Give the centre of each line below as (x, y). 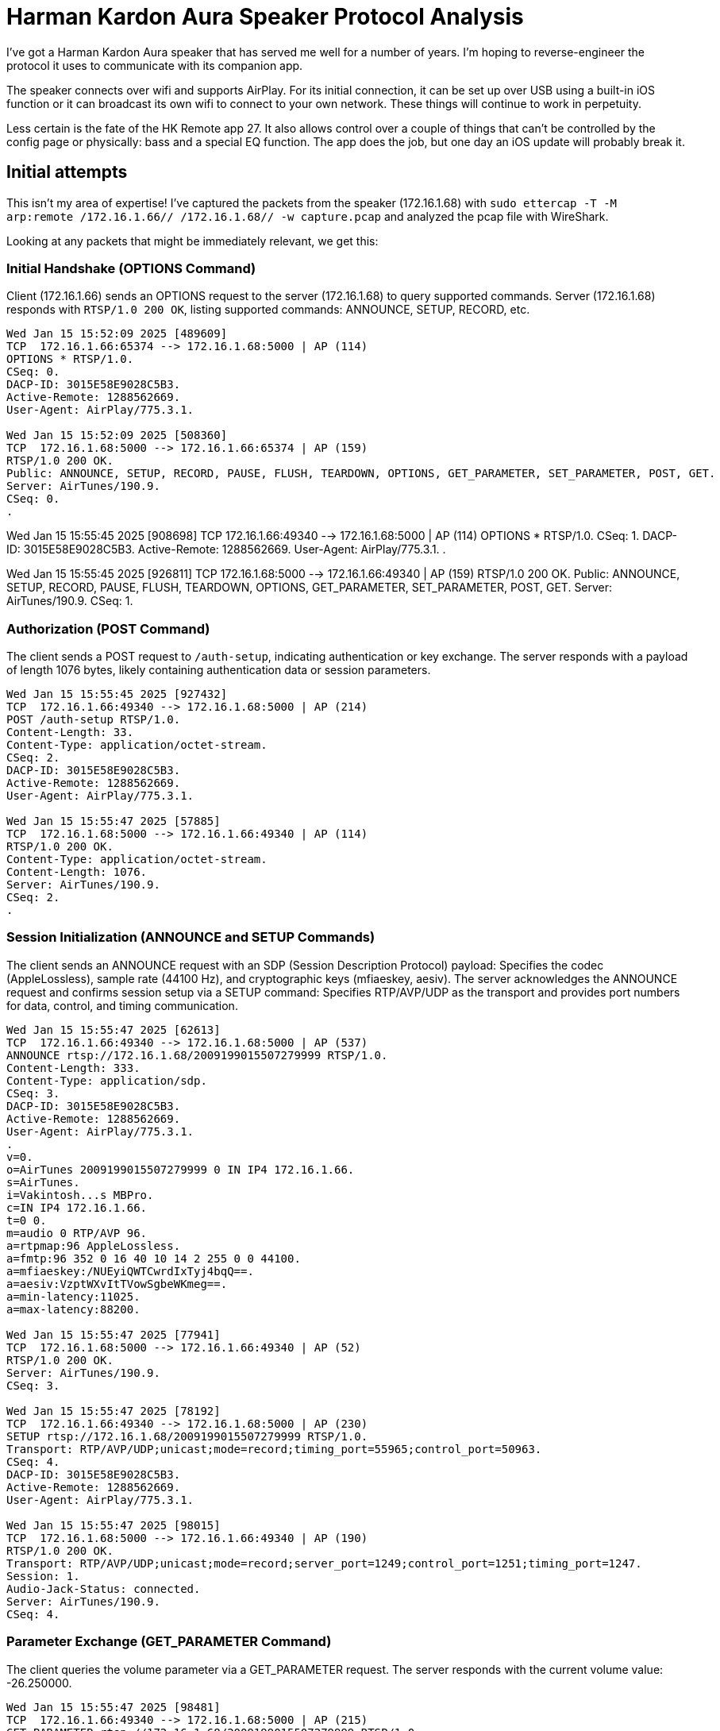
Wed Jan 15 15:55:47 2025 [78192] (114, 1411)
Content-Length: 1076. (77, 872)
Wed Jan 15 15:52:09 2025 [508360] (117, 436)
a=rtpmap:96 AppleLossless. (94, 1245)
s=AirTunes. (43, 1182)
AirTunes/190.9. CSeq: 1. (70, 601)
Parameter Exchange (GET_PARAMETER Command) (169, 1642)
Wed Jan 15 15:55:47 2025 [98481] (114, 1707)
